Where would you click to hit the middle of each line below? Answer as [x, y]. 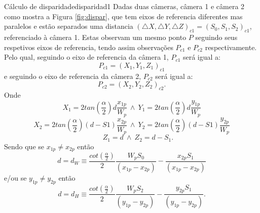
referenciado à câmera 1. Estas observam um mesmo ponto [95, 37]
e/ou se [15, 177]
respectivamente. [231, 47]
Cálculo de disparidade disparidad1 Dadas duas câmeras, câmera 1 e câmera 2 [124, 6]
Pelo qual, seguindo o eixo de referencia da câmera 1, [86, 57]
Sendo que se [24, 146]
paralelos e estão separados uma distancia [69, 26]
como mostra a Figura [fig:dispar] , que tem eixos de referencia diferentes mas [123, 16]
